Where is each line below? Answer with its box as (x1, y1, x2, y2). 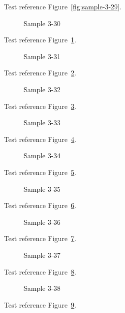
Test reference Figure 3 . (4, 101, 76, 111)
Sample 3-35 (24, 183, 61, 194)
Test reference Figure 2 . (4, 68, 76, 78)
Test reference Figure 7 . (4, 233, 76, 243)
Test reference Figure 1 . (4, 35, 76, 45)
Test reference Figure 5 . (4, 167, 76, 177)
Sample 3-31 (24, 51, 61, 61)
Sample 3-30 (24, 18, 61, 28)
